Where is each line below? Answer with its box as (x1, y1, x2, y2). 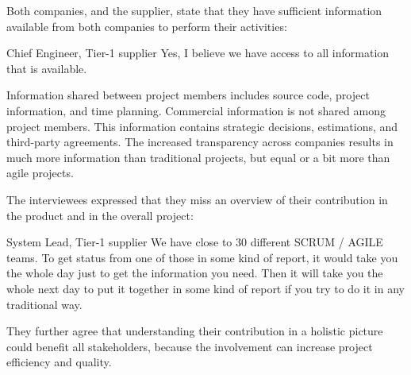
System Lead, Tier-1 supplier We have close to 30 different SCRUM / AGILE (6, 234, 383, 250)
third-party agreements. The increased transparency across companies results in (6, 133, 394, 150)
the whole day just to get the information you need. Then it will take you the (6, 265, 383, 281)
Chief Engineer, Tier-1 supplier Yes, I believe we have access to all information (6, 44, 390, 61)
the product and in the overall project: (6, 207, 194, 223)
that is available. (6, 60, 87, 76)
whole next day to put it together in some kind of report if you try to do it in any (6, 280, 405, 296)
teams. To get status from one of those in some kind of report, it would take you (6, 249, 398, 265)
